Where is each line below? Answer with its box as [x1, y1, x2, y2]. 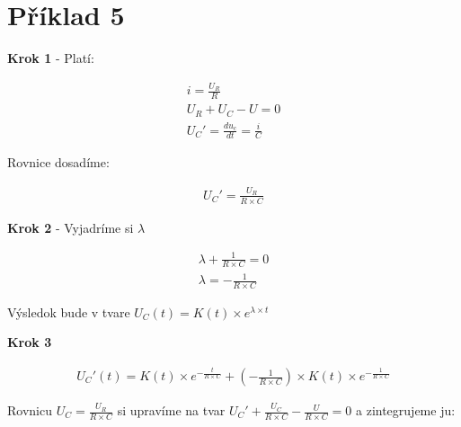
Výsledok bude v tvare [7, 302, 130, 321]
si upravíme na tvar [117, 401, 226, 420]
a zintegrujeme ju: [356, 401, 456, 420]
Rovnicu [7, 401, 52, 420]
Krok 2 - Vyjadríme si [7, 218, 134, 236]
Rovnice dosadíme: [7, 153, 110, 172]
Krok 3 [7, 333, 52, 351]
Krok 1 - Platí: [7, 49, 94, 67]
